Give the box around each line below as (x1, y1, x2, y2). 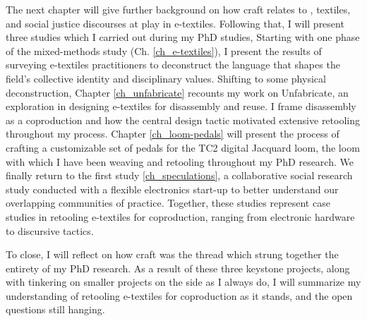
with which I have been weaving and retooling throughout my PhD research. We (6, 154, 354, 169)
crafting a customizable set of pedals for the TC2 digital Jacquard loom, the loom (6, 140, 360, 155)
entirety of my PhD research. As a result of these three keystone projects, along (6, 260, 350, 275)
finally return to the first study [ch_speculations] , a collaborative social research (6, 168, 353, 183)
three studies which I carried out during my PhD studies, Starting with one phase (6, 30, 360, 44)
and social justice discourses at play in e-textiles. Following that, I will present (6, 16, 344, 30)
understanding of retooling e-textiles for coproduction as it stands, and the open (6, 288, 353, 303)
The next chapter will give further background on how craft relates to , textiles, (6, 2, 351, 16)
